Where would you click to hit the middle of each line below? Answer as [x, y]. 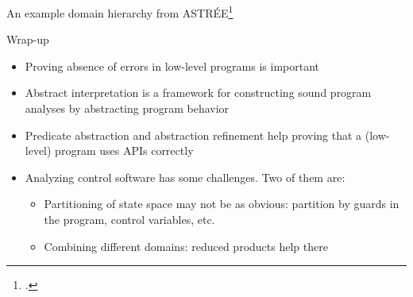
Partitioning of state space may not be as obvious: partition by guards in [222, 204]
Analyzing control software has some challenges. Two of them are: [185, 177]
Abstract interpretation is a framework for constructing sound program [198, 93]
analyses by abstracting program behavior [127, 108]
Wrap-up [28, 39]
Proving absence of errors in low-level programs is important [172, 66]
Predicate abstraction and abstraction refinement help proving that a [193, 135]
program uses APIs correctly [124, 150]
